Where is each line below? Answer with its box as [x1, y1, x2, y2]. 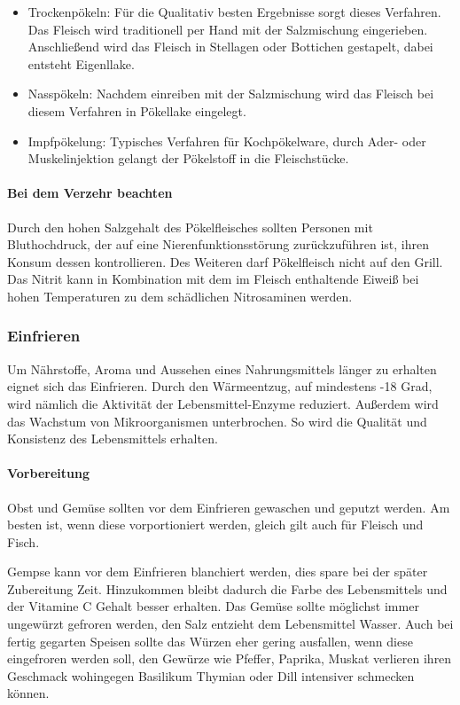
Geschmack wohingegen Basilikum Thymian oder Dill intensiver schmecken [7, 666, 415, 685]
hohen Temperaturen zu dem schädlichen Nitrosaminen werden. [7, 286, 353, 305]
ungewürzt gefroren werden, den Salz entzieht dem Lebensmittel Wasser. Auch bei [7, 615, 454, 633]
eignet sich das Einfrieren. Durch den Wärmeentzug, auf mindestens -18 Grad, [7, 377, 433, 396]
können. [7, 684, 50, 702]
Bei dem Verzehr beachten [7, 184, 173, 202]
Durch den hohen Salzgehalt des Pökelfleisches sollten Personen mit [7, 217, 373, 236]
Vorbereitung [7, 464, 90, 482]
